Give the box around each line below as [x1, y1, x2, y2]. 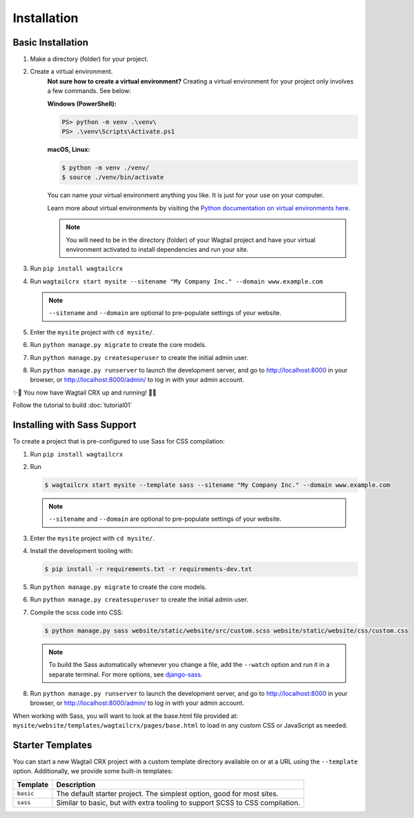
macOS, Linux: [47, 145, 90, 153]
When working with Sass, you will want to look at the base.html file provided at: [12, 711, 238, 720]
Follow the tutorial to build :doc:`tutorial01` [12, 401, 132, 410]
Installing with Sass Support [12, 419, 137, 431]
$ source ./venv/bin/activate [61, 173, 164, 181]
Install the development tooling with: [30, 547, 133, 555]
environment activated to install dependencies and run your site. [66, 245, 248, 253]
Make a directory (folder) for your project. [30, 55, 148, 63]
